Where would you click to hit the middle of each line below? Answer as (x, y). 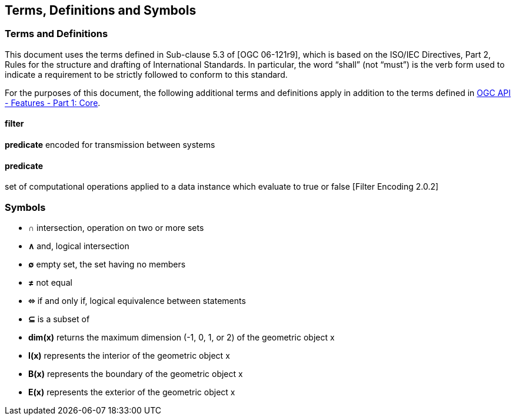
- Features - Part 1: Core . (53, 102)
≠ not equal (50, 282)
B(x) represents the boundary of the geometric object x (136, 373)
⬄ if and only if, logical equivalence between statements (137, 300)
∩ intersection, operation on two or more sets (116, 227)
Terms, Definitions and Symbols (101, 10)
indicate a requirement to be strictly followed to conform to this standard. (146, 74)
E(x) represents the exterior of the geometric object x (132, 392)
